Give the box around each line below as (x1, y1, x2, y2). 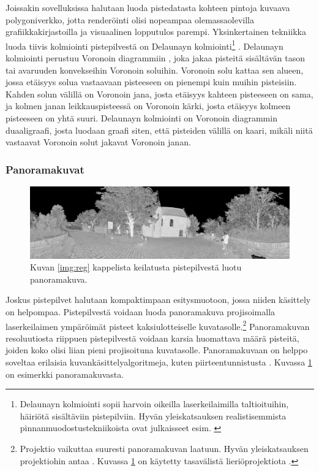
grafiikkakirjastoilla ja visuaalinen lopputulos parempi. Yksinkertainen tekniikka (6, 25, 306, 38)
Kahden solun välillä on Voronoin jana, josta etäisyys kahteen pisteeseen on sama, (6, 87, 313, 100)
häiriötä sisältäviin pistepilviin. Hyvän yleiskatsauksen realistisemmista (20, 409, 287, 422)
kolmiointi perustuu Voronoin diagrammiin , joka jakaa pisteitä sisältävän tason (6, 52, 306, 64)
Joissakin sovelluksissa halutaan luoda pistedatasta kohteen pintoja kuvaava (6, 1, 290, 13)
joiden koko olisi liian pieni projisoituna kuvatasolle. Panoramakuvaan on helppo (6, 343, 308, 356)
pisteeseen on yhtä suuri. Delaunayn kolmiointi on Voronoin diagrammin (6, 112, 277, 124)
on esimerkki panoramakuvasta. (6, 367, 124, 380)
